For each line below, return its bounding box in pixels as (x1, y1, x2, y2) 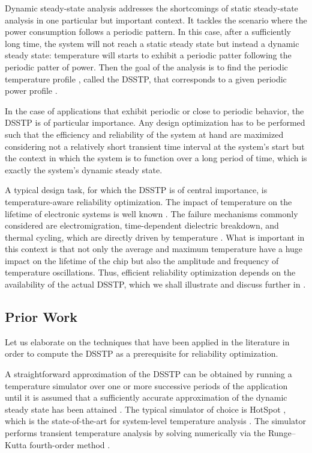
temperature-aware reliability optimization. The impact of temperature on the (5, 195, 292, 208)
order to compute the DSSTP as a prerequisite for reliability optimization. (5, 347, 278, 360)
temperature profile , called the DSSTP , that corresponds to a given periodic (5, 72, 287, 85)
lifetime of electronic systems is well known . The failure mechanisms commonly (5, 207, 298, 220)
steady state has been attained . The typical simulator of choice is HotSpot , (5, 402, 286, 415)
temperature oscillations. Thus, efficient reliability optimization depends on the (5, 266, 296, 279)
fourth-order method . (29, 438, 110, 451)
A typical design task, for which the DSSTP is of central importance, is (5, 183, 268, 196)
